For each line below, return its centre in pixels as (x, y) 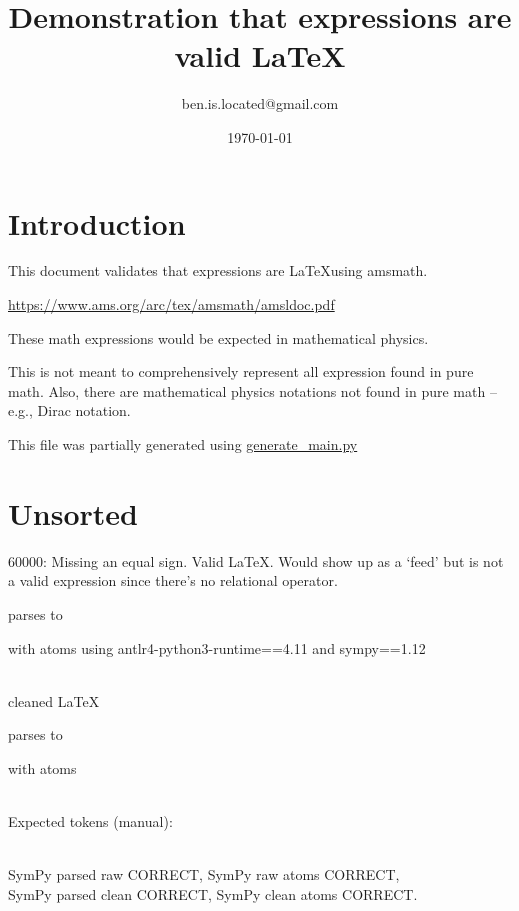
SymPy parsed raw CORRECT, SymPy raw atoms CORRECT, (204, 874)
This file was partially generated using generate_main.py (183, 444)
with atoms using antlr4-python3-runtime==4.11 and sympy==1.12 (217, 647)
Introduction (97, 222)
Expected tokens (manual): (90, 821)
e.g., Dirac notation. (69, 410)
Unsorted (73, 512)
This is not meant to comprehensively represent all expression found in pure (241, 371)
